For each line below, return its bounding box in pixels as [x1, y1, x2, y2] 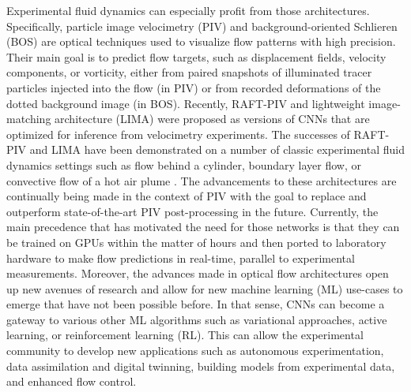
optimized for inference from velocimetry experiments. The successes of [6, 125, 350, 142]
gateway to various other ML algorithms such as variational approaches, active [6, 311, 387, 327]
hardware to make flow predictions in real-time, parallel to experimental [6, 249, 355, 266]
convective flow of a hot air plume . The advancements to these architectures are [6, 172, 397, 189]
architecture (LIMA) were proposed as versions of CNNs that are [55, 110, 370, 127]
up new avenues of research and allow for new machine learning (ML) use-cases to [6, 280, 403, 297]
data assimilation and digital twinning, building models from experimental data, [6, 357, 395, 374]
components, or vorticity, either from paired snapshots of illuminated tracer [6, 64, 372, 80]
